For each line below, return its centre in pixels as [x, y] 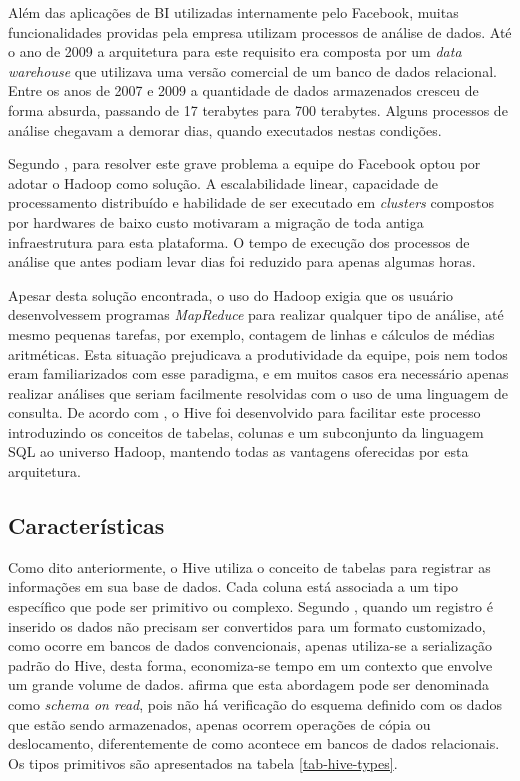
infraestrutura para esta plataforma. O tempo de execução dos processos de [239, 241]
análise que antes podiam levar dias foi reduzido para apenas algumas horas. [242, 261]
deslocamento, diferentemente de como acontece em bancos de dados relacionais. [254, 743]
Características [86, 525]
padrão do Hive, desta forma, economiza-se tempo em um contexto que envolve [250, 664]
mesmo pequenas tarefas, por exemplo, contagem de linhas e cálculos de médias [251, 333]
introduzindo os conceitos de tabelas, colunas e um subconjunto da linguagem [246, 431]
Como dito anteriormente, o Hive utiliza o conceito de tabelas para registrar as [249, 566]
